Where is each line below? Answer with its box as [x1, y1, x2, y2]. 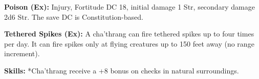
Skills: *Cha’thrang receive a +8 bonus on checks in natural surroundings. [4, 65, 239, 75]
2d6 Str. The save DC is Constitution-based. [4, 11, 143, 22]
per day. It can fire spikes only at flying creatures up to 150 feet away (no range [4, 38, 254, 49]
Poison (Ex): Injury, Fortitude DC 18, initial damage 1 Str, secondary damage [4, 2, 255, 12]
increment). [4, 48, 40, 59]
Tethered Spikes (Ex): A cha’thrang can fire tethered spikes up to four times [4, 28, 254, 39]
